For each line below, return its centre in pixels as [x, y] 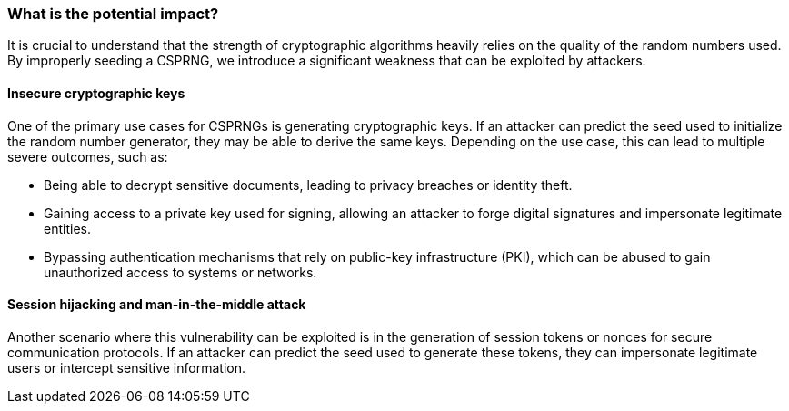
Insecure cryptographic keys [96, 93]
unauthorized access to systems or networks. [180, 272]
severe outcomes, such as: [88, 156]
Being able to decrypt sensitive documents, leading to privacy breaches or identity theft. [308, 185]
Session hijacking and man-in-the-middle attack [157, 305]
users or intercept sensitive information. [126, 367]
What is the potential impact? [113, 14]
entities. [67, 228]
